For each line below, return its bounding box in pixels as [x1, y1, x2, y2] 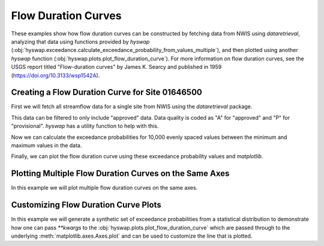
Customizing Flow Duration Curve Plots [11, 200, 161, 210]
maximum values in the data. [11, 141, 82, 149]
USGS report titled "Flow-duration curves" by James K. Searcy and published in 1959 [11, 63, 222, 71]
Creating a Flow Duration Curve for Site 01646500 [11, 87, 202, 98]
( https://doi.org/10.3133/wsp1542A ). [11, 72, 100, 79]
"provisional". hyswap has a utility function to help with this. [11, 123, 159, 130]
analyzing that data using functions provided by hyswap [11, 38, 150, 45]
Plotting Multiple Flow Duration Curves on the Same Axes [11, 168, 230, 179]
